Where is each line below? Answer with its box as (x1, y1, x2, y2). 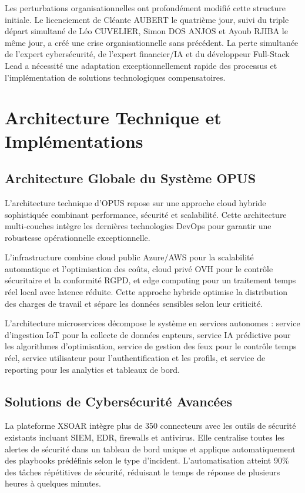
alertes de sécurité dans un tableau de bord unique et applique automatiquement (5, 442, 296, 455)
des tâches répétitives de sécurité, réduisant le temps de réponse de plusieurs (5, 465, 280, 478)
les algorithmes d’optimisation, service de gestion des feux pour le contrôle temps (5, 340, 297, 352)
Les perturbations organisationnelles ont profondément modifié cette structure (5, 2, 286, 14)
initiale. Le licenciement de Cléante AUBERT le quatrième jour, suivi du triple (5, 13, 289, 25)
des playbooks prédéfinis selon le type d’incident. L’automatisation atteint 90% (5, 454, 289, 466)
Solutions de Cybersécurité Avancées (5, 392, 233, 410)
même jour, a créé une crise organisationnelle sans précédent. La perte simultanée (5, 36, 299, 48)
